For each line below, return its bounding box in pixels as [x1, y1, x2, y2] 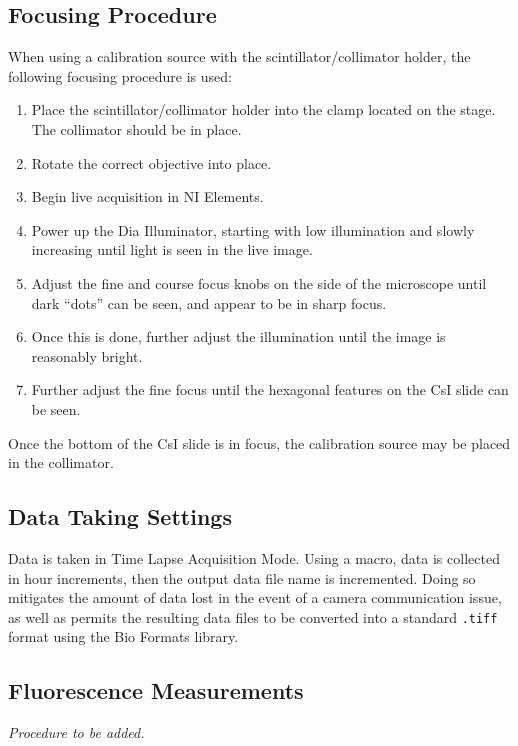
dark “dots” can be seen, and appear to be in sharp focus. [31, 292, 387, 313]
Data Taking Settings [8, 501, 232, 532]
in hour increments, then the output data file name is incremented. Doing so [8, 567, 476, 588]
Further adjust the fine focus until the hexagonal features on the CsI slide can [31, 379, 509, 400]
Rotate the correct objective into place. [31, 152, 272, 173]
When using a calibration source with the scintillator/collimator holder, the [8, 46, 471, 67]
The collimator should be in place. [31, 118, 242, 139]
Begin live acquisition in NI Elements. [31, 186, 264, 207]
